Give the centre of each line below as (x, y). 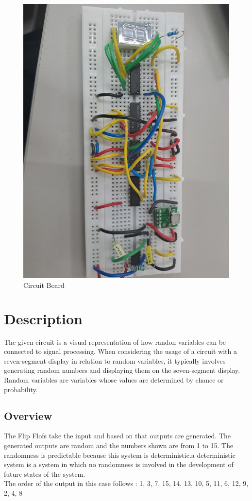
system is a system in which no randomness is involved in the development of (119, 464)
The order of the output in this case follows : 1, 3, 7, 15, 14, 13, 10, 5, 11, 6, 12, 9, (126, 483)
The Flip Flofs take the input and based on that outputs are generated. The (117, 436)
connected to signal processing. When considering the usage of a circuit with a (120, 351)
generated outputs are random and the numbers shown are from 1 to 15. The (119, 445)
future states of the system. (45, 474)
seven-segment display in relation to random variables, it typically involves (115, 360)
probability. (21, 389)
